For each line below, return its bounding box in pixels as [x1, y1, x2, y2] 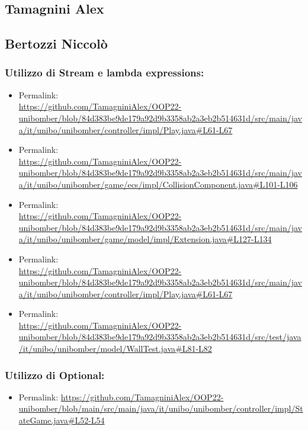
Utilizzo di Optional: [5, 367, 105, 382]
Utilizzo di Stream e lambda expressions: [5, 65, 204, 80]
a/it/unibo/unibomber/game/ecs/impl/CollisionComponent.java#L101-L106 [18, 178, 298, 190]
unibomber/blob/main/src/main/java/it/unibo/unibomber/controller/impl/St [18, 402, 303, 415]
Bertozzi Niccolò [5, 34, 108, 53]
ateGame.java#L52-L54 [18, 414, 105, 426]
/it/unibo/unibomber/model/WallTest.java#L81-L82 [18, 342, 212, 355]
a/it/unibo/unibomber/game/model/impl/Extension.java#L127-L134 [18, 233, 272, 245]
